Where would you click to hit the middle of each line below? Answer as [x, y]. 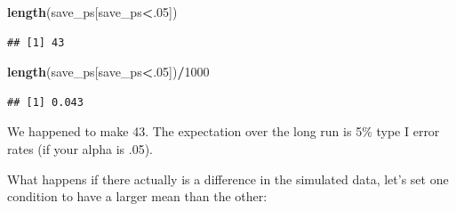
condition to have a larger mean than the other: [137, 196]
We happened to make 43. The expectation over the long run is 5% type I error [224, 131]
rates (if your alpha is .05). [80, 148]
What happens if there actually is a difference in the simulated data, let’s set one [228, 179]
